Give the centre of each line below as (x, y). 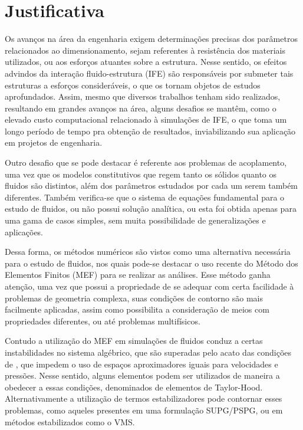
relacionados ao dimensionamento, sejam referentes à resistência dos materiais (145, 50)
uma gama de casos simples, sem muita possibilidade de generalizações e (135, 220)
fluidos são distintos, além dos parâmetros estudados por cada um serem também (151, 186)
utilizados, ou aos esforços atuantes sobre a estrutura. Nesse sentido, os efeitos (146, 62)
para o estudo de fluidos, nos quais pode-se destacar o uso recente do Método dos (151, 263)
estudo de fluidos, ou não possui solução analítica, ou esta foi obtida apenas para (151, 209)
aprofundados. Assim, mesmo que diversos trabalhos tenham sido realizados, (143, 96)
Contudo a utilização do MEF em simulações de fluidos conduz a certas (134, 341)
